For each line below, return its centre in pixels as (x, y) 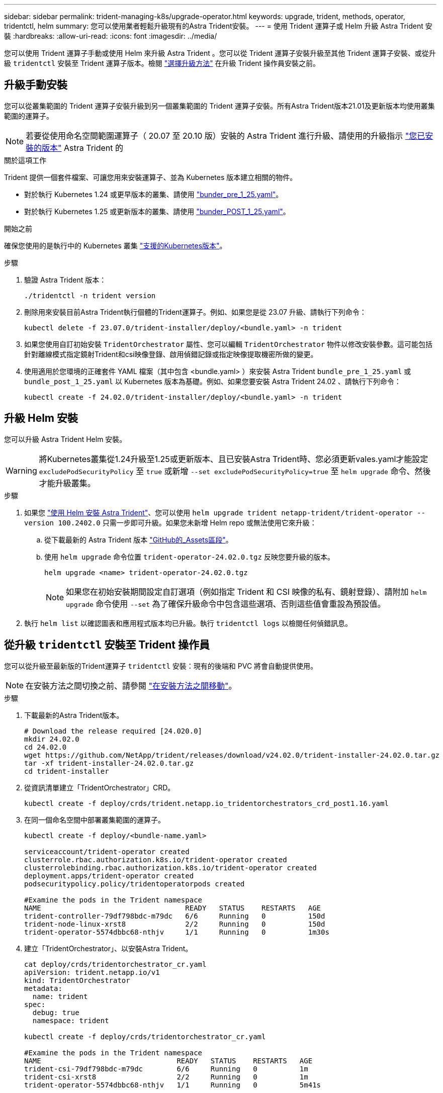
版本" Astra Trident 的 (83, 148)
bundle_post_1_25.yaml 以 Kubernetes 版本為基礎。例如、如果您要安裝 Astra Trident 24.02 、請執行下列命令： (213, 381)
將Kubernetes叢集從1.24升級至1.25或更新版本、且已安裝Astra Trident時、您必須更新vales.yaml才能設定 (234, 459)
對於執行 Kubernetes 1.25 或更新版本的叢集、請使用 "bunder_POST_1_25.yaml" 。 (157, 211)
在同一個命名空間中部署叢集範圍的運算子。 (95, 819)
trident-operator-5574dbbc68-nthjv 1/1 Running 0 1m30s (177, 932)
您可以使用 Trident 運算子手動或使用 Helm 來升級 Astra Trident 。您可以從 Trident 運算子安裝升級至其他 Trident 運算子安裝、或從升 (220, 53)
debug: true (56, 1012)
